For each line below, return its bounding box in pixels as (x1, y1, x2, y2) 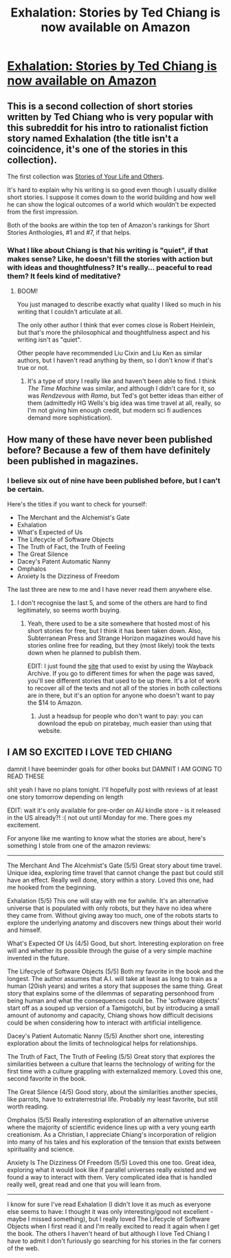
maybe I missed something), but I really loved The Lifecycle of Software (7, 1215, 210, 1223)
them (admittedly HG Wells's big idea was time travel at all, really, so (27, 399, 221, 407)
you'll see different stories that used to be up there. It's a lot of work (27, 677, 220, 685)
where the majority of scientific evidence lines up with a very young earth (7, 1123, 216, 1131)
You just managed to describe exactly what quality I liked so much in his (16, 300, 221, 309)
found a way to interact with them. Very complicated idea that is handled (7, 1173, 213, 1181)
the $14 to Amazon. (27, 698, 82, 707)
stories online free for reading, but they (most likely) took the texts (27, 641, 215, 649)
